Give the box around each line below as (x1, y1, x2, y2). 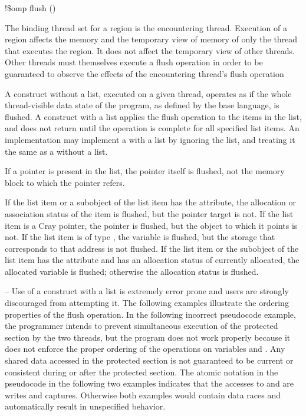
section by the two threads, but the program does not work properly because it (5, 331, 291, 343)
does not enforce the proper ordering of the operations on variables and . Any (5, 342, 285, 355)
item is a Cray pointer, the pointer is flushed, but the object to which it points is (5, 219, 298, 231)
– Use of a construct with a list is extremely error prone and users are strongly (5, 285, 289, 297)
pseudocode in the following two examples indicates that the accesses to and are (5, 377, 294, 390)
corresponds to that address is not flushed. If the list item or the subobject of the (5, 242, 299, 254)
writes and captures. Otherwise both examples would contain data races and (5, 388, 281, 401)
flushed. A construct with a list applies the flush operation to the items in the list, (5, 110, 302, 122)
